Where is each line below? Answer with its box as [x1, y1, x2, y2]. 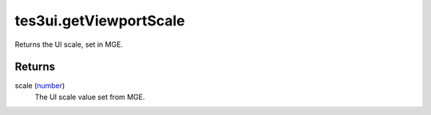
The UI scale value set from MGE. [34, 92, 145, 102]
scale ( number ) [14, 81, 65, 90]
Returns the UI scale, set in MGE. [14, 40, 124, 49]
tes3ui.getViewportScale [14, 12, 185, 29]
